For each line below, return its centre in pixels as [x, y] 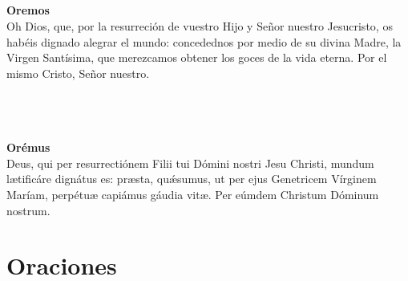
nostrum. [28, 210]
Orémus [28, 147]
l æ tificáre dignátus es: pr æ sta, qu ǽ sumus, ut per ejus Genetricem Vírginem [192, 179]
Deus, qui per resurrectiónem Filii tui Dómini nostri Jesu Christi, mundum [190, 163]
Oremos [28, 10]
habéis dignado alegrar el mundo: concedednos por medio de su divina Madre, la [204, 41]
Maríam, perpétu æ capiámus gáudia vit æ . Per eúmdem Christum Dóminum [193, 194]
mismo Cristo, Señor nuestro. [78, 73]
